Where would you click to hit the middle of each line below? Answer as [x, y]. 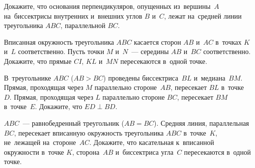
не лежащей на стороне [40, 142]
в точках [228, 42]
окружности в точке [34, 152]
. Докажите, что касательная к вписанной [152, 142]
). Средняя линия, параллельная [201, 123]
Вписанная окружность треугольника [59, 42]
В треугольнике [28, 77]
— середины [150, 51]
